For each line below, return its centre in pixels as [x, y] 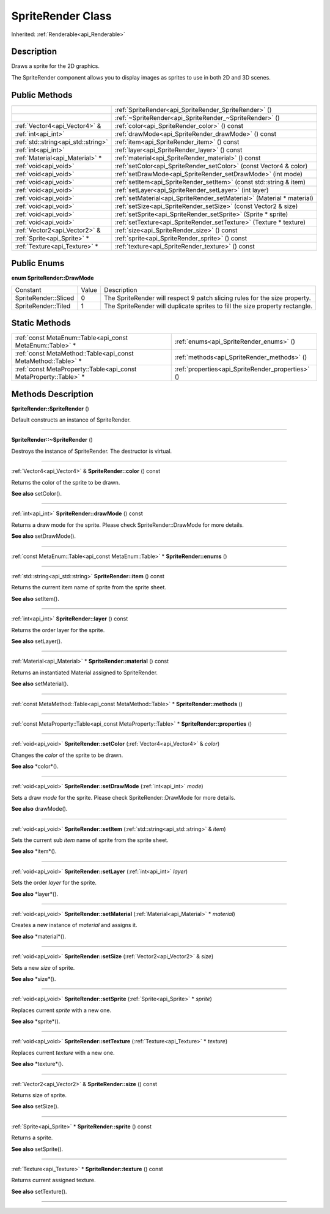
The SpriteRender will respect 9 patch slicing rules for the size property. [207, 298]
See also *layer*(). [35, 894]
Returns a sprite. [32, 1138]
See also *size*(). [34, 978]
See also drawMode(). [39, 809]
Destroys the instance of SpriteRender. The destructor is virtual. [92, 451]
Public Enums [38, 263]
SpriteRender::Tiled [43, 306]
